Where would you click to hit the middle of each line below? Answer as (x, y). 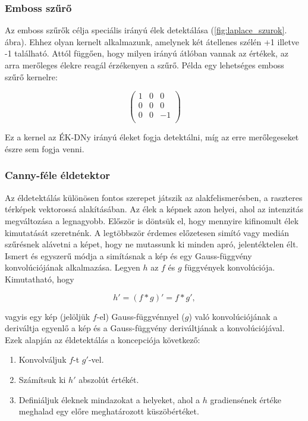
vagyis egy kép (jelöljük (48, 316)
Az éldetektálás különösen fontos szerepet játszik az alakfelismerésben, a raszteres (154, 197)
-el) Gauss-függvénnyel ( (141, 316)
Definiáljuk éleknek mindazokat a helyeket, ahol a (109, 399)
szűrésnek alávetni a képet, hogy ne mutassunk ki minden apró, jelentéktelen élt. (152, 244)
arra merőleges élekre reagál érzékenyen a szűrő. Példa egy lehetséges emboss (144, 65)
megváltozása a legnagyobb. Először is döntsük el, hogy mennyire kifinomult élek (152, 220)
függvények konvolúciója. (230, 267)
